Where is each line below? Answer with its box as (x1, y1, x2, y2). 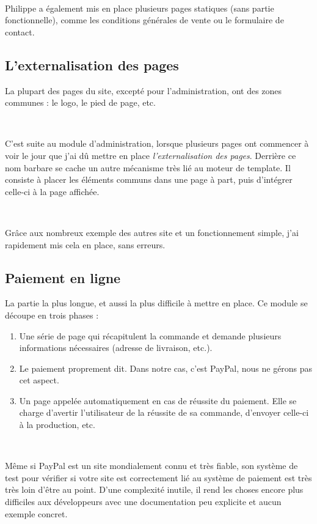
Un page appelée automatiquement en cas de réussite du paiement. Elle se (19, 394, 297, 407)
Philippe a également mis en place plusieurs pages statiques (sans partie (5, 1, 274, 14)
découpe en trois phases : (5, 308, 99, 321)
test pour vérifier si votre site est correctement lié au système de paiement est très (5, 471, 312, 484)
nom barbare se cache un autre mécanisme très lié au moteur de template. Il (5, 161, 291, 174)
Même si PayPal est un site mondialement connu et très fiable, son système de (5, 459, 298, 472)
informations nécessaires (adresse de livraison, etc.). (19, 341, 213, 354)
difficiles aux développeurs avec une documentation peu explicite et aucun (5, 495, 282, 508)
